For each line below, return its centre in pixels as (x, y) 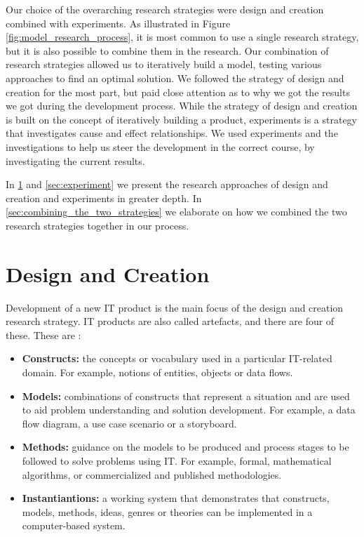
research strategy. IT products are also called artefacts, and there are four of (170, 321)
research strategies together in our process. (97, 225)
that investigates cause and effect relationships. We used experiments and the (172, 133)
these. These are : (43, 334)
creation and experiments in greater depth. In (104, 198)
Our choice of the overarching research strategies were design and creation (165, 9)
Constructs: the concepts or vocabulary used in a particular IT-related (177, 358)
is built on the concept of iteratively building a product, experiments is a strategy (181, 119)
